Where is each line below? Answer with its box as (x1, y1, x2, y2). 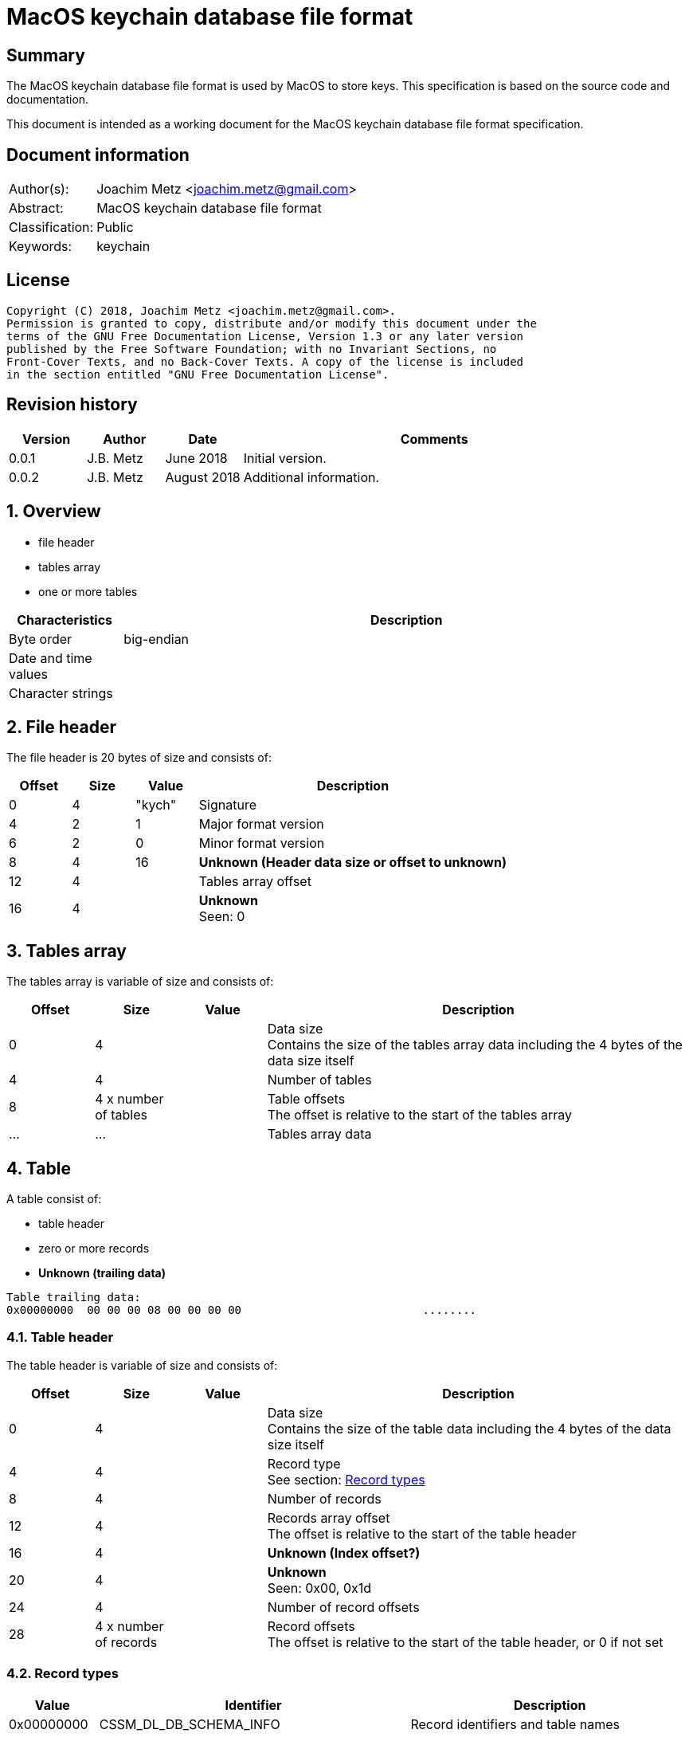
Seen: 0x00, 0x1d (267, 1579, 372, 1596)
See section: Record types (267, 1471, 425, 1488)
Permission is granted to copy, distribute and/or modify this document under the (6, 316, 537, 330)
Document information (6, 144, 190, 165)
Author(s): (9, 181, 69, 198)
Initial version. (243, 449, 327, 466)
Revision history (6, 394, 138, 415)
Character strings (9, 684, 113, 701)
